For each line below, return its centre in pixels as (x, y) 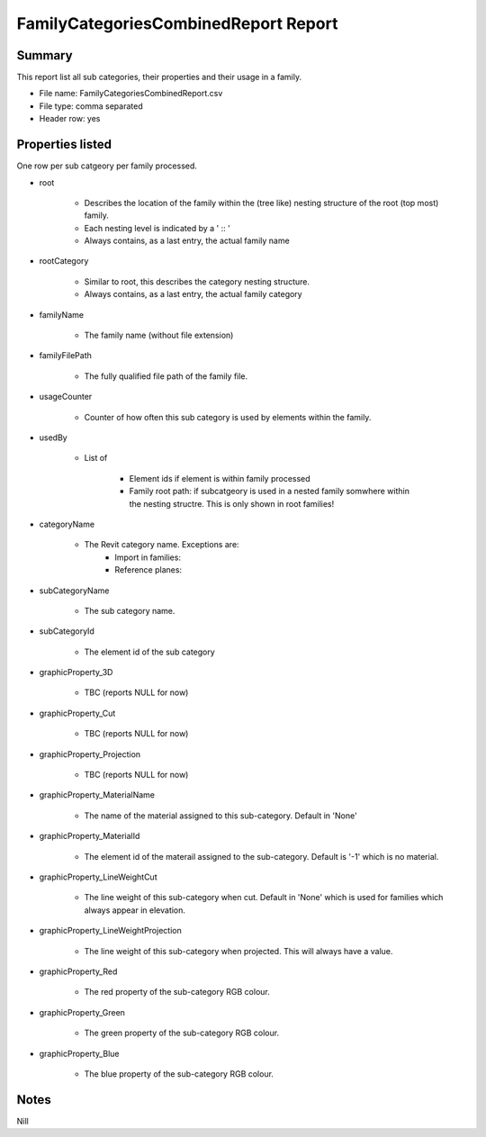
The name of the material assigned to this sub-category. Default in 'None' (220, 816)
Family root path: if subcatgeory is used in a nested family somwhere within (269, 492)
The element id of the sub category (149, 652)
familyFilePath (65, 356)
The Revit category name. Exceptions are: (162, 545)
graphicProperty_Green (82, 1012)
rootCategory (64, 261)
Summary (45, 55)
